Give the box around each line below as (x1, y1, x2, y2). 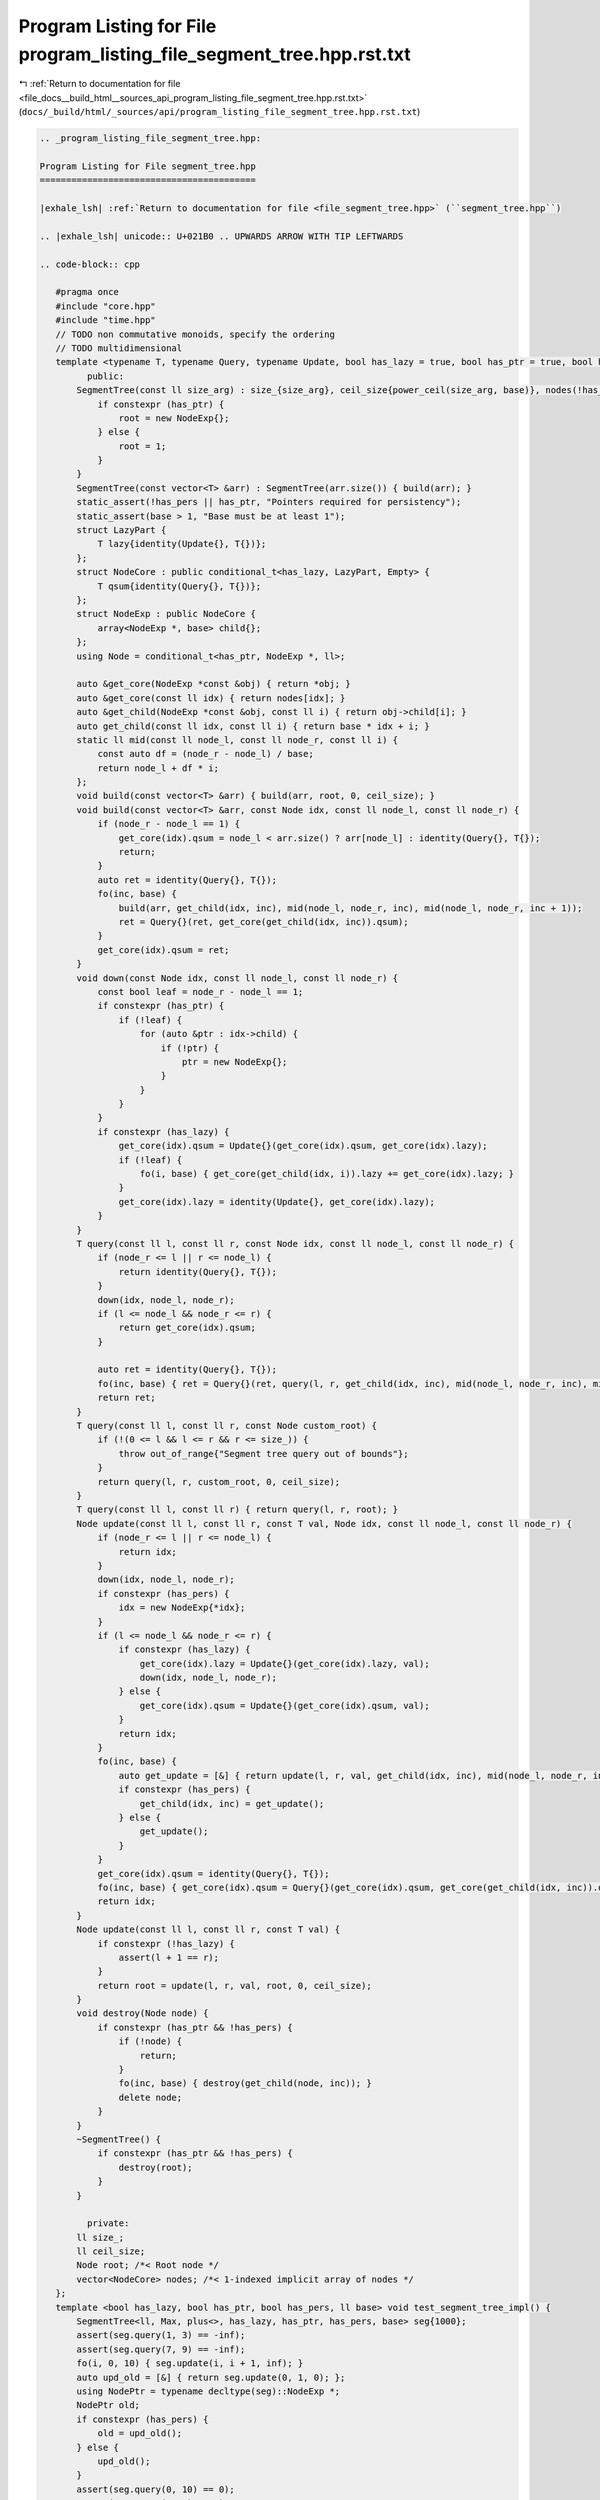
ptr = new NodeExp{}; (181, 1056, 288, 1067)
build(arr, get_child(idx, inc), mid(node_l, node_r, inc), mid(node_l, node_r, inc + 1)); (118, 902, 583, 914)
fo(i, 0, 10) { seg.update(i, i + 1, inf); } (76, 2358, 304, 2369)
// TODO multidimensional (55, 342, 183, 354)
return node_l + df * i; (97, 762, 220, 774)
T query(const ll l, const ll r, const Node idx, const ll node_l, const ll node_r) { (76, 1238, 515, 1249)
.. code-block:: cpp (39, 258, 140, 270)
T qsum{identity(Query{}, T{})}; (97, 580, 262, 592)
